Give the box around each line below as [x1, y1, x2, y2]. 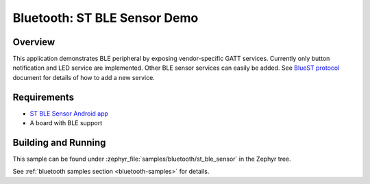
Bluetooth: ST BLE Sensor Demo [12, 10, 199, 25]
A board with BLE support [29, 119, 103, 127]
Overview [12, 36, 56, 48]
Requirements [12, 91, 75, 103]
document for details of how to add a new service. [12, 73, 156, 81]
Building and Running [12, 137, 106, 148]
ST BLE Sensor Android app [29, 109, 109, 118]
